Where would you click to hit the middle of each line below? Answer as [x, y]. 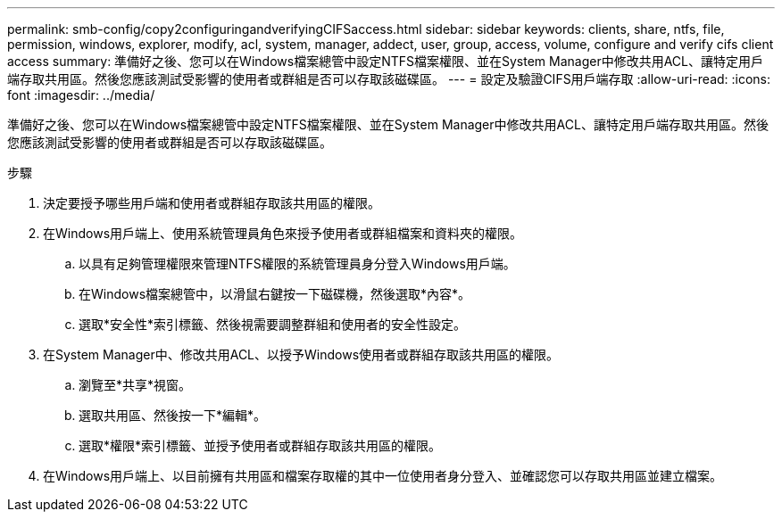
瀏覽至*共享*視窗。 [135, 385]
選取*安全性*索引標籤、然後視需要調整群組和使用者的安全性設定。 [273, 324]
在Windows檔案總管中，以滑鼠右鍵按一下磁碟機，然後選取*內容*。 [275, 294]
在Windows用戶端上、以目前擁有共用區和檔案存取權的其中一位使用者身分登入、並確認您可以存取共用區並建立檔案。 [383, 476]
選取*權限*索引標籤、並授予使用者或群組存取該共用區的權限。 [260, 445]
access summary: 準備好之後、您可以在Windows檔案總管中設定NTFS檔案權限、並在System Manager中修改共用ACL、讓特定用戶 [385, 61]
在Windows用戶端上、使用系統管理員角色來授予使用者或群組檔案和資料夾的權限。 [283, 233]
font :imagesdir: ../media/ [81, 95]
